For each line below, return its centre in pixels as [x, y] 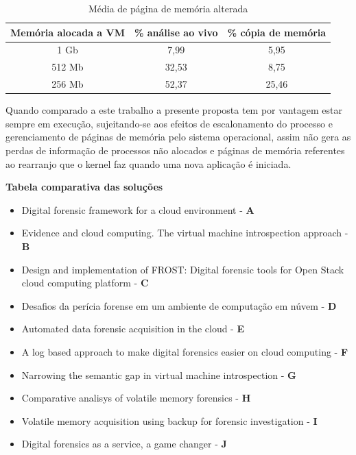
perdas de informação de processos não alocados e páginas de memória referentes [175, 150]
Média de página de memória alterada [168, 8]
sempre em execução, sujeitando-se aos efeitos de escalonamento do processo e [169, 123]
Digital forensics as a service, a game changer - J [124, 444]
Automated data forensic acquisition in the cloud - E [133, 329]
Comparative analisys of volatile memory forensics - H [136, 398]
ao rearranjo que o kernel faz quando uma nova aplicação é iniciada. [149, 163]
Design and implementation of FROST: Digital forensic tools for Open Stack [183, 269]
